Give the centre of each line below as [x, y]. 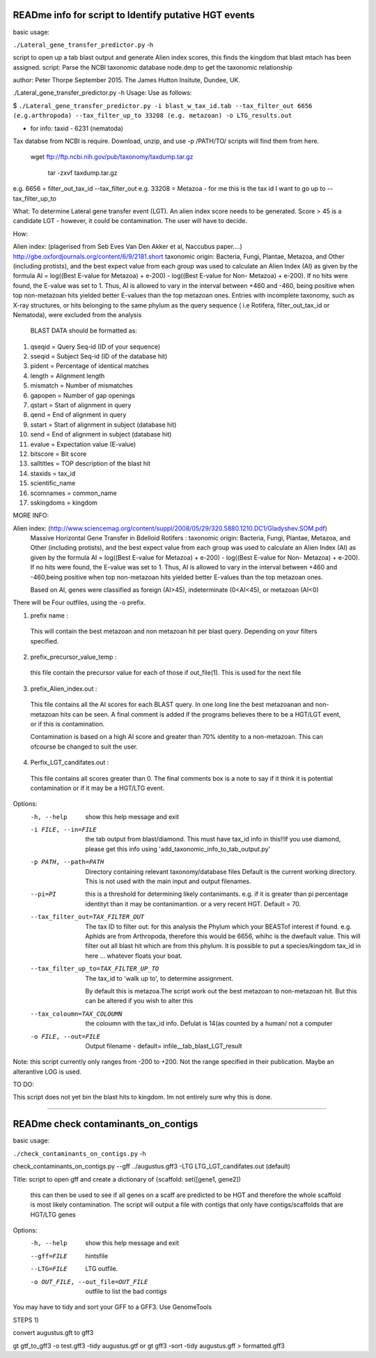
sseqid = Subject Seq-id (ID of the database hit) [99, 356]
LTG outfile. [102, 1269]
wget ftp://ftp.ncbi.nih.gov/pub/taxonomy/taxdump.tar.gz [112, 157]
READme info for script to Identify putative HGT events [134, 15]
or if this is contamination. [68, 724]
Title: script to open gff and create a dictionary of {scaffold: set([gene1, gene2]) [127, 1179]
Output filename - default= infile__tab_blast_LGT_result [164, 1046]
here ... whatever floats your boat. [134, 956]
